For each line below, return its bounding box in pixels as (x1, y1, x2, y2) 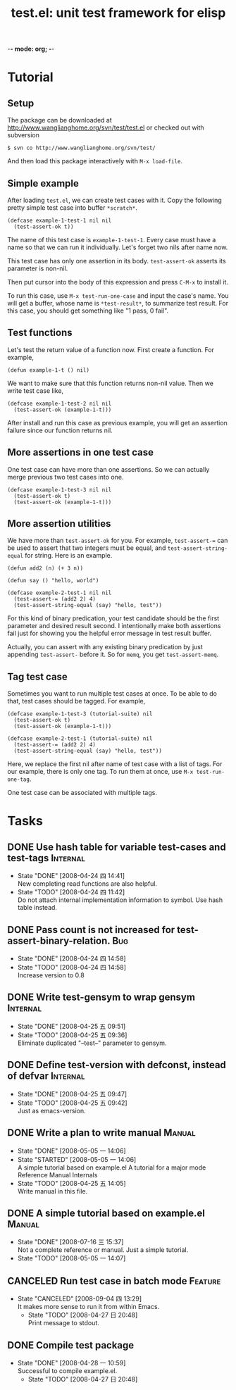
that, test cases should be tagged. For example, (7, 697, 146, 706)
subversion (7, 131, 40, 139)
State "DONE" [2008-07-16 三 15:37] (17, 1238, 124, 1246)
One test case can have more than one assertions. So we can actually (7, 465, 210, 473)
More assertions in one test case (7, 446, 154, 458)
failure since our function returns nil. (7, 426, 113, 434)
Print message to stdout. (27, 1319, 100, 1327)
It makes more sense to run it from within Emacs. (17, 1303, 160, 1311)
